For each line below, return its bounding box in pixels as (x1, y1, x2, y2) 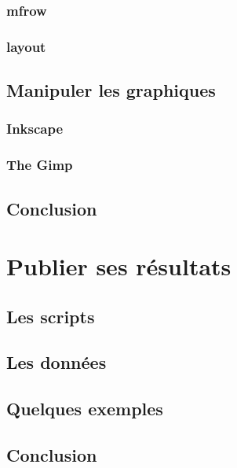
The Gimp (6, 155, 73, 175)
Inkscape (6, 119, 64, 138)
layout (6, 36, 46, 56)
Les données (6, 350, 107, 374)
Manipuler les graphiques (6, 78, 216, 102)
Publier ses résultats (6, 250, 232, 282)
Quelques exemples (6, 396, 163, 421)
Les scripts (6, 304, 95, 328)
